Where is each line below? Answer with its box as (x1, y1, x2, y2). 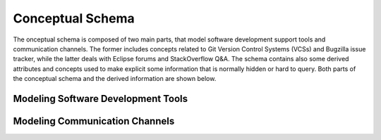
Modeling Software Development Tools (13, 92, 188, 105)
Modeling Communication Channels (13, 115, 175, 127)
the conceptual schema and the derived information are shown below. (13, 75, 217, 83)
